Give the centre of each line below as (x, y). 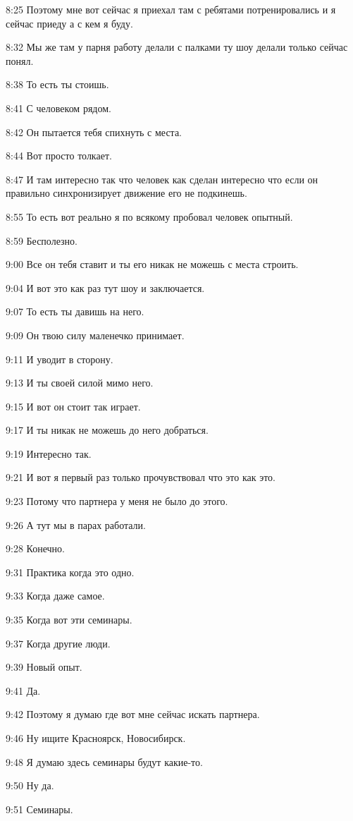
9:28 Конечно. (35, 548)
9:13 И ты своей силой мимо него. (80, 383)
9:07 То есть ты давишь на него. (75, 311)
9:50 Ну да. (30, 785)
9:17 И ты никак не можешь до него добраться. (107, 430)
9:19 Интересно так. (49, 453)
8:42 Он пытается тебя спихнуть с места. (94, 132)
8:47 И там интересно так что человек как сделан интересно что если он (162, 179)
